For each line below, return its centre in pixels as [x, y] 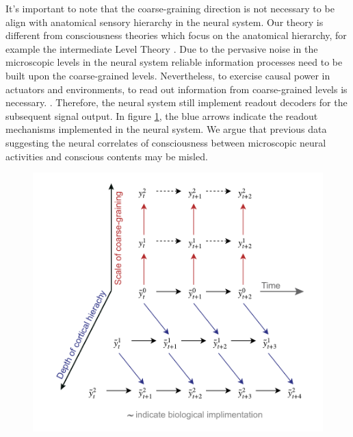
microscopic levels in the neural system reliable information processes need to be [174, 62]
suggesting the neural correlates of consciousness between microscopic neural [166, 142]
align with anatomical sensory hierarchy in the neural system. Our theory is [165, 22]
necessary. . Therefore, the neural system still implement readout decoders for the [176, 102]
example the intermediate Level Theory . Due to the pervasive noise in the [162, 48]
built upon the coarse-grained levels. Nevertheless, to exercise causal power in [168, 75]
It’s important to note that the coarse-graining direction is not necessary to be [170, 8]
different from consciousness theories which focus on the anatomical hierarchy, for [176, 35]
